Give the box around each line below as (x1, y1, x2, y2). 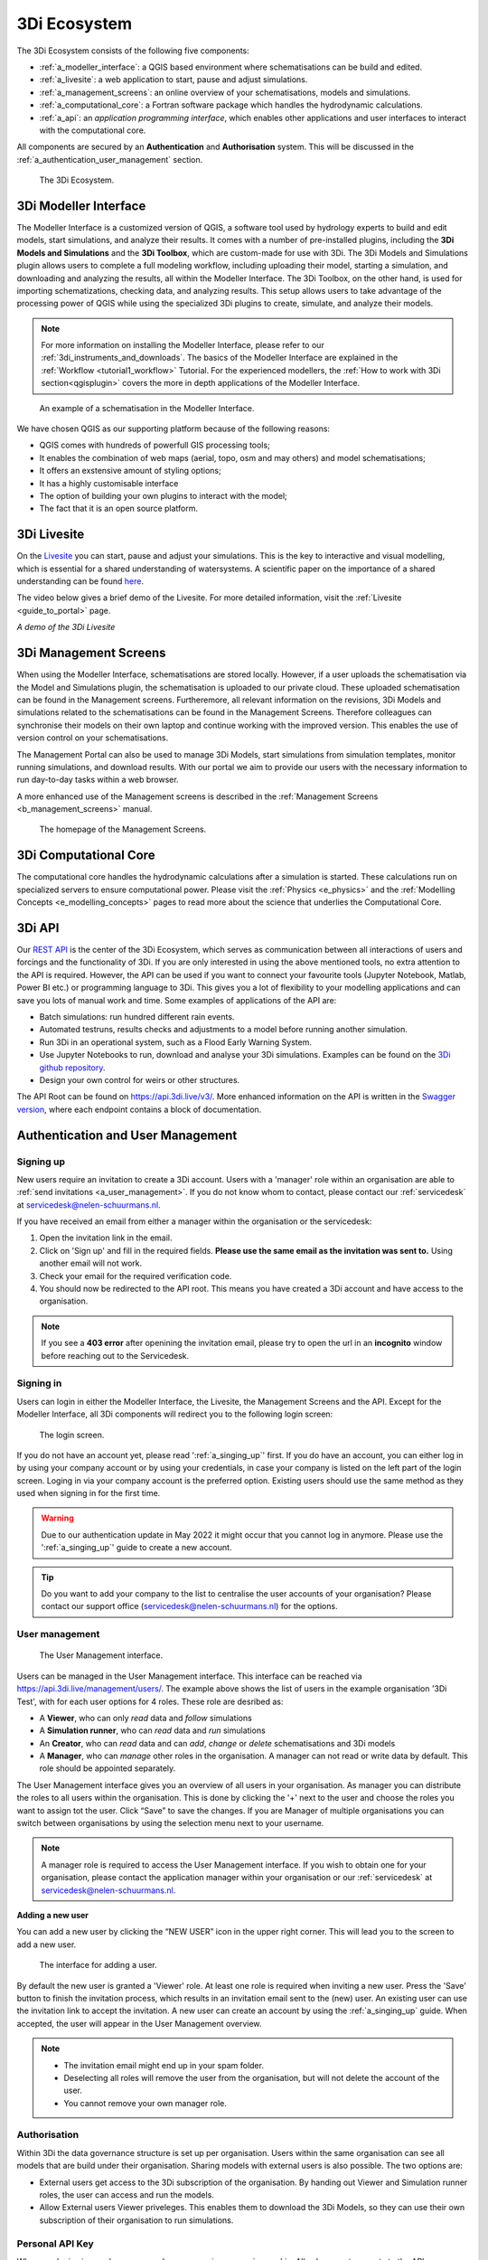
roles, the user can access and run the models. (39, 2189, 214, 2200)
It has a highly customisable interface (39, 477, 179, 488)
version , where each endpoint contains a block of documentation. (16, 1104, 262, 1115)
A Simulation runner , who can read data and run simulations (39, 1725, 266, 1736)
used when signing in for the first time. (16, 1488, 161, 1499)
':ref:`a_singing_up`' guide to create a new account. (41, 1542, 232, 1553)
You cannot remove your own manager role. (63, 2097, 228, 2108)
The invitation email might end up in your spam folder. (63, 2059, 264, 2070)
